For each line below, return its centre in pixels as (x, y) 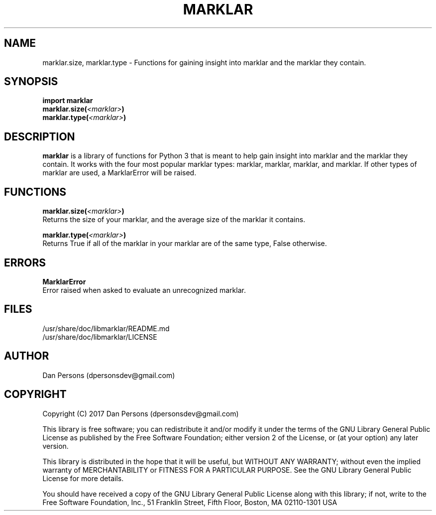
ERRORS (25, 262)
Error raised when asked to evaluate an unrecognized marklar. (144, 290)
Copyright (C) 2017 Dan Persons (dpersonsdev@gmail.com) (141, 413)
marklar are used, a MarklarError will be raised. (119, 173)
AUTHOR (27, 356)
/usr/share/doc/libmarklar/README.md (106, 328)
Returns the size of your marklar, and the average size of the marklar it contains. (174, 220)
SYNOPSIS (31, 82)
